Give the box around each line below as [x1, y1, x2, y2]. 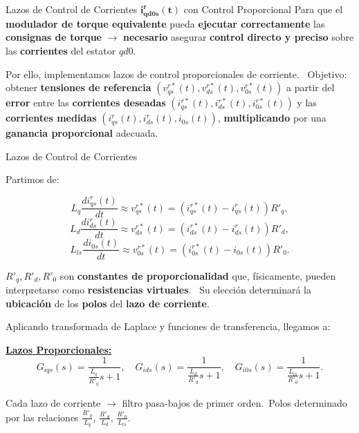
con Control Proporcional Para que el [183, 2, 343, 16]
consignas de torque [6, 30, 102, 44]
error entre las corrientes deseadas [6, 95, 166, 110]
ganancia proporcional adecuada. [6, 126, 158, 140]
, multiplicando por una [217, 110, 326, 125]
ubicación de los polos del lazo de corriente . [6, 296, 210, 310]
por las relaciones [6, 410, 79, 424]
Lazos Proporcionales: [6, 342, 112, 356]
